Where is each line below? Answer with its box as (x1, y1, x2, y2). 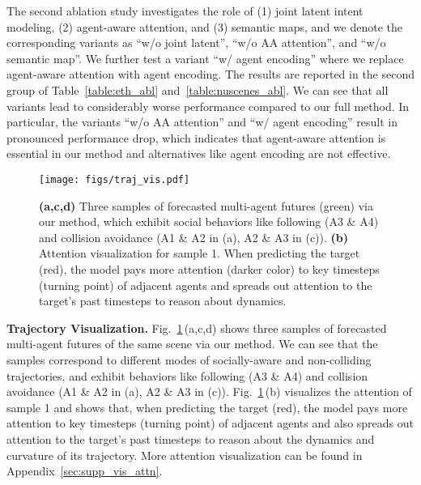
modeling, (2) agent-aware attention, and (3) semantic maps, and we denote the (6, 18, 402, 35)
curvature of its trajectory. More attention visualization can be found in (6, 446, 363, 463)
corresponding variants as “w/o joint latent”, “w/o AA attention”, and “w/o (6, 34, 386, 51)
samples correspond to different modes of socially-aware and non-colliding (6, 351, 372, 368)
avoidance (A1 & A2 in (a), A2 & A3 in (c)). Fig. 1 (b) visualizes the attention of (6, 383, 412, 400)
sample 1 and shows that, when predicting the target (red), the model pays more (6, 398, 408, 415)
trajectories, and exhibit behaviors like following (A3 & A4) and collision (6, 367, 368, 384)
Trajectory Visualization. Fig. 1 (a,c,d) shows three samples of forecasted (6, 319, 387, 336)
